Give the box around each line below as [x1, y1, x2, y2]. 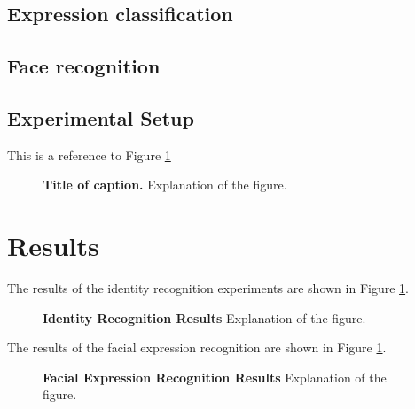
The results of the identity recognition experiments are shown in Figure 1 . [7, 279, 409, 297]
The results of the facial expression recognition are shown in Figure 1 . [7, 338, 387, 357]
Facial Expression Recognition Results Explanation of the [43, 367, 387, 386]
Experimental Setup [7, 104, 194, 131]
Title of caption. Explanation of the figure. [43, 175, 287, 194]
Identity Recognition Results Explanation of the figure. [43, 308, 366, 327]
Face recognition [7, 52, 161, 80]
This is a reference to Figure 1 [7, 145, 171, 164]
